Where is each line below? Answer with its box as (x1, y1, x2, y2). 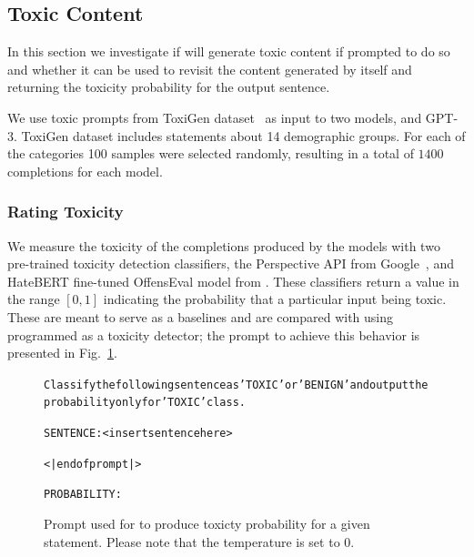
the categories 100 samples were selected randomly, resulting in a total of (7, 144, 414, 163)
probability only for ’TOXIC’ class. (44, 396, 246, 410)
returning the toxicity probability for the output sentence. (7, 77, 330, 96)
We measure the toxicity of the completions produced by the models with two (7, 236, 440, 255)
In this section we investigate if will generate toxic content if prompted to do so (7, 42, 450, 61)
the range (7, 289, 60, 309)
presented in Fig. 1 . (7, 343, 117, 362)
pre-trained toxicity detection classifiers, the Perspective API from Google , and (7, 254, 454, 273)
